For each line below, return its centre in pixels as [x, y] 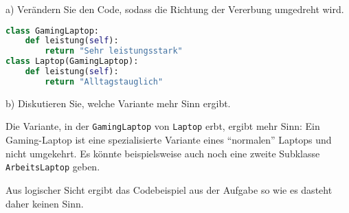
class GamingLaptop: [53, 31]
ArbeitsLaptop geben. [53, 167]
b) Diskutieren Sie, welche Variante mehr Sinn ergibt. [118, 103]
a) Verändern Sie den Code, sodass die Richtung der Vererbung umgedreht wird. [175, 9]
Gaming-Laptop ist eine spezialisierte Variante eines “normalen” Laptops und [169, 140]
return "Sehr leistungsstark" [114, 51]
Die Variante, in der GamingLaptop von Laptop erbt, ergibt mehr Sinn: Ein [163, 126]
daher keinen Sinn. [45, 203]
